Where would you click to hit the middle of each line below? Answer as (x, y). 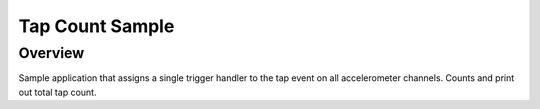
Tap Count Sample (96, 26)
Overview (51, 53)
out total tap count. (57, 92)
